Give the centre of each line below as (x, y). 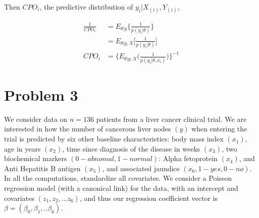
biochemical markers (36, 158)
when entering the (219, 129)
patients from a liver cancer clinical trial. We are (171, 119)
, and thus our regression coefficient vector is (148, 198)
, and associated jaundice (141, 168)
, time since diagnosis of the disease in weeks (131, 148)
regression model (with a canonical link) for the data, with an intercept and (121, 188)
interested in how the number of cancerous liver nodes (88, 129)
